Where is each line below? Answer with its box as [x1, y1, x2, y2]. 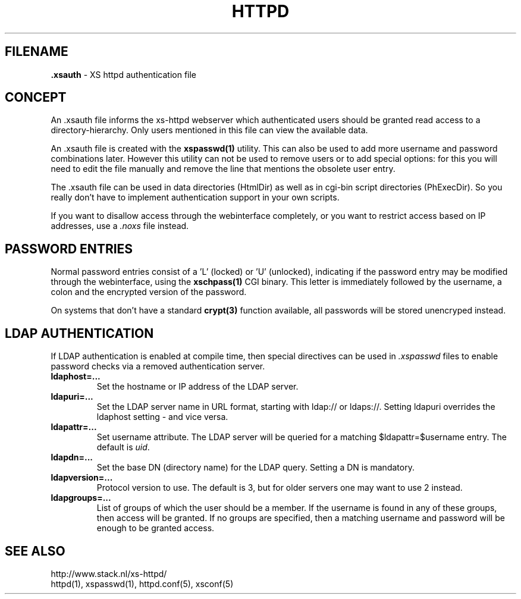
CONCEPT [5, 90, 67, 105]
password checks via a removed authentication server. [51, 361, 265, 372]
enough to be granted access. [96, 523, 215, 534]
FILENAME [5, 44, 68, 59]
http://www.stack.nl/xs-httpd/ [51, 568, 167, 579]
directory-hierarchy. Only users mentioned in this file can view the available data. [51, 125, 368, 136]
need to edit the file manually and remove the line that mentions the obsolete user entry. [51, 164, 396, 174]
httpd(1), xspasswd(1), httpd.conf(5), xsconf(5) [51, 578, 234, 589]
